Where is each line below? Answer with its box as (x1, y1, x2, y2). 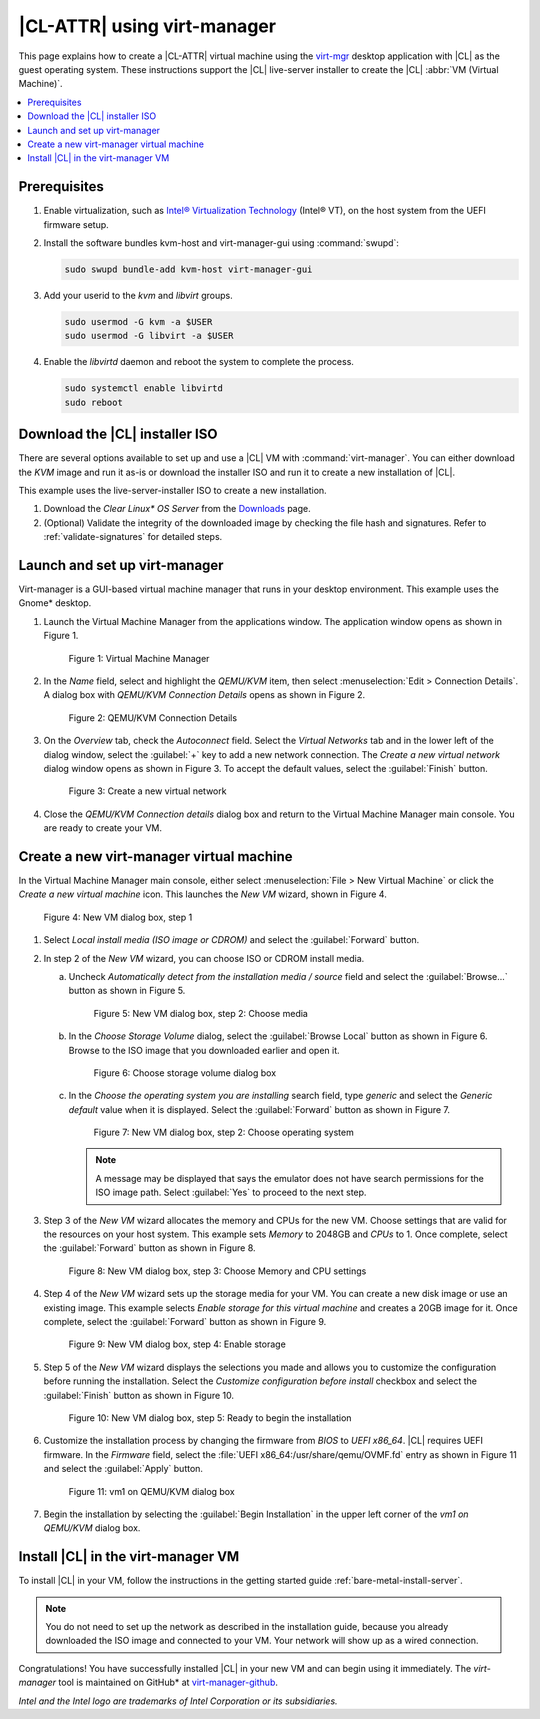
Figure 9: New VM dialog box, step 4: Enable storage (68, 1338, 287, 1350)
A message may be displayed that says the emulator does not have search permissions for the (95, 1172, 484, 1184)
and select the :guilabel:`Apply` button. (43, 1463, 204, 1475)
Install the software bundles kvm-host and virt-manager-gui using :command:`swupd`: (43, 236, 400, 249)
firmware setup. (43, 218, 109, 230)
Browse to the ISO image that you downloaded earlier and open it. (68, 1044, 340, 1056)
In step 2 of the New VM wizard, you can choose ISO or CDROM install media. (43, 952, 365, 964)
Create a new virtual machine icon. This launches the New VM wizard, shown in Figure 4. (18, 888, 387, 900)
